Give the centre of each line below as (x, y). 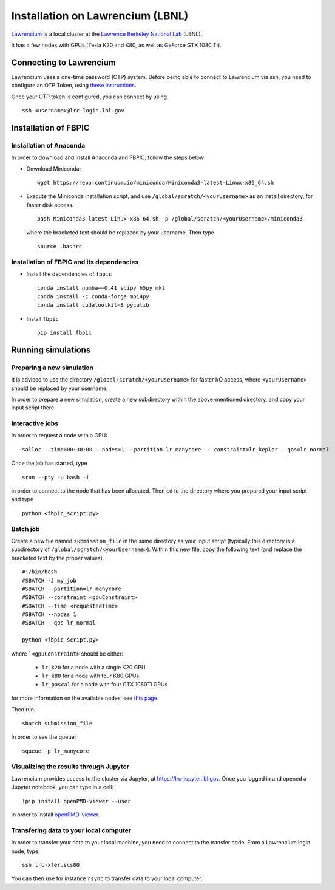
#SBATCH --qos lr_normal (59, 623)
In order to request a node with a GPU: (59, 436)
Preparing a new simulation (52, 368)
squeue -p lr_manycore (56, 751)
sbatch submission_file (57, 723)
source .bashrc (60, 246)
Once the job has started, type (49, 463)
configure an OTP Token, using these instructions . (74, 86)
